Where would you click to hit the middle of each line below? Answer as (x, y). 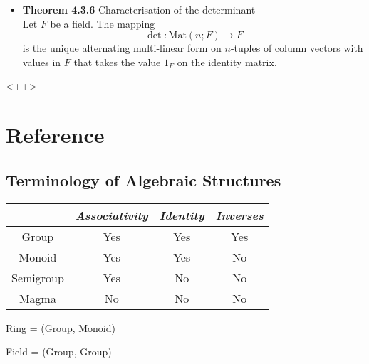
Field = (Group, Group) (59, 352)
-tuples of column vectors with (297, 48)
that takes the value (117, 61)
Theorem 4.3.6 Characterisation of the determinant (139, 9)
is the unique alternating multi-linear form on (122, 48)
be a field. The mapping (103, 23)
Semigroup (38, 277)
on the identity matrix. (227, 61)
